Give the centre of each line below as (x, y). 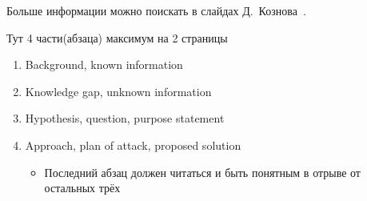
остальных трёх (82, 188)
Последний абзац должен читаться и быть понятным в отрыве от (202, 172)
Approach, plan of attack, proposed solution (133, 145)
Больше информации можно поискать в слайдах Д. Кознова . (156, 10)
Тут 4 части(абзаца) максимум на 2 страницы (117, 37)
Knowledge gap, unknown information (118, 91)
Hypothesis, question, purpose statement (125, 118)
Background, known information (104, 64)
